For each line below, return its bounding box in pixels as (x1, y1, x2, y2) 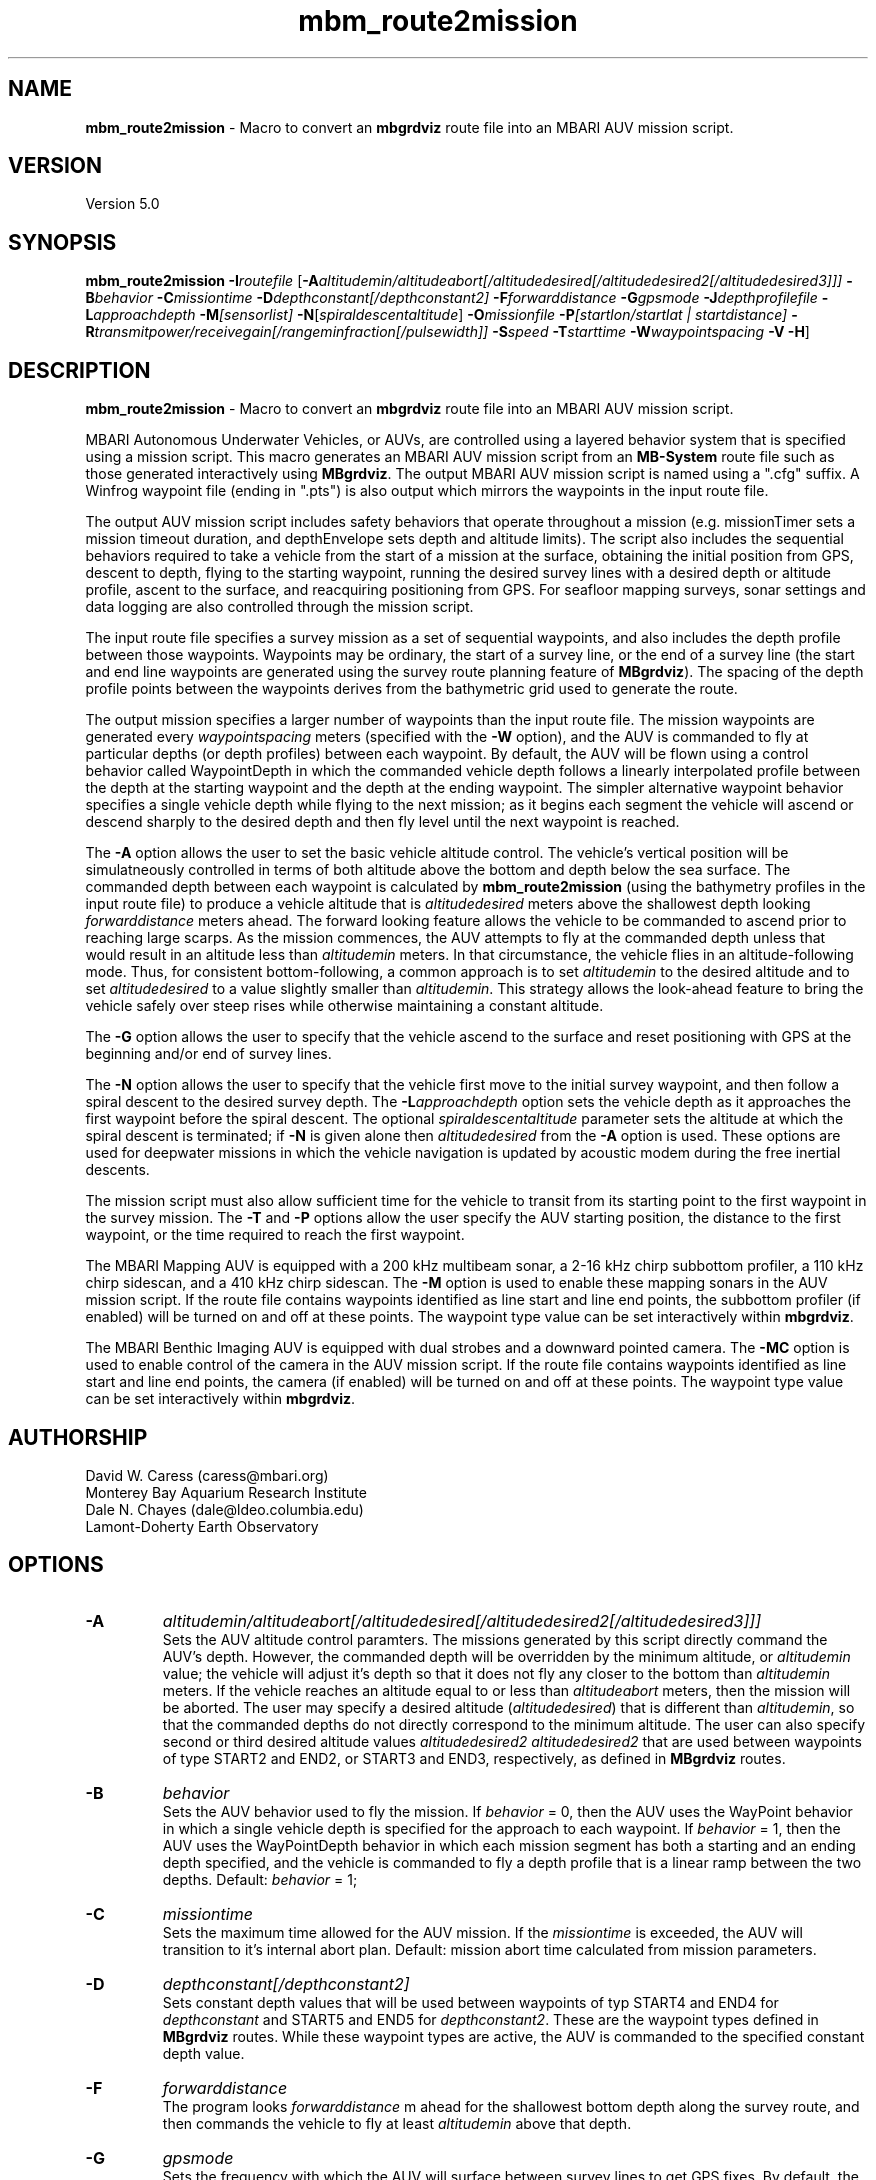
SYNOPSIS (8, 229, 117, 255)
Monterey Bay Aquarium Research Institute (85, 1483, 367, 1501)
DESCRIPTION (8, 357, 151, 383)
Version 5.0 (85, 195, 160, 213)
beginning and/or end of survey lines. (85, 1045, 332, 1063)
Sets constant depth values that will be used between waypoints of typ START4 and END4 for (162, 1993, 779, 2011)
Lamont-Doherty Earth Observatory (85, 1517, 319, 1535)
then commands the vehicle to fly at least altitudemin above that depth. (162, 2114, 632, 2132)
